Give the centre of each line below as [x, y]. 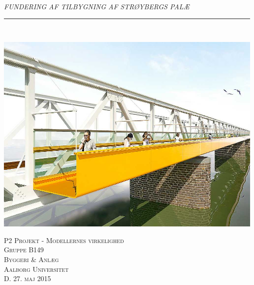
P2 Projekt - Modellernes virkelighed [64, 240]
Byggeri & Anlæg [32, 259]
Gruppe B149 [24, 250]
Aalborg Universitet [36, 269]
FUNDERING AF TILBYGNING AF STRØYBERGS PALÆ [97, 6]
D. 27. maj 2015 [28, 278]
